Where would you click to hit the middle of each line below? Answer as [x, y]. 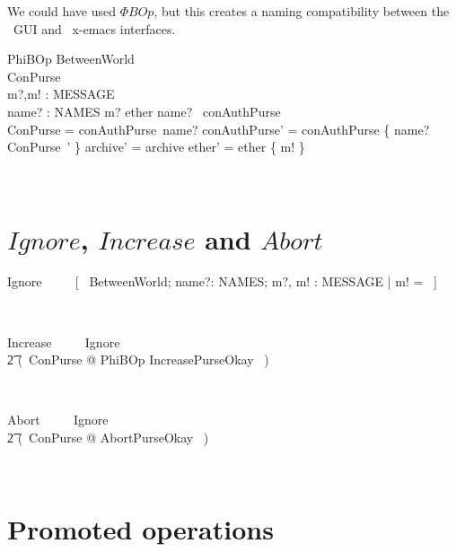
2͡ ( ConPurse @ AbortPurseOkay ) [108, 438]
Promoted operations [140, 529]
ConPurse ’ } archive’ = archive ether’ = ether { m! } [156, 147]
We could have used [62, 11]
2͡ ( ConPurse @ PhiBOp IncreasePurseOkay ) [138, 359]
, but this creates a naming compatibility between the [302, 11]
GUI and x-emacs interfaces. [94, 28]
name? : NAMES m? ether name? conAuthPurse [144, 111]
